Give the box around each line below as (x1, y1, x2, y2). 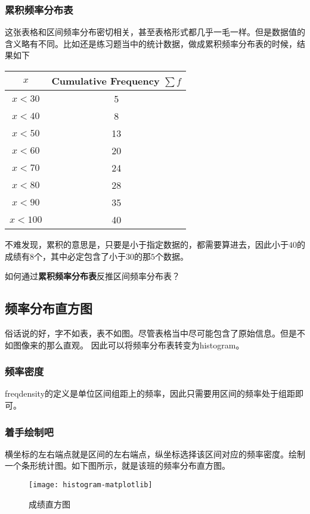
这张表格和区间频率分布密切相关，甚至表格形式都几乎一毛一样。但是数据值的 (5, 26, 305, 38)
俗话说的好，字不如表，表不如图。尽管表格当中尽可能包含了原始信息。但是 (5, 326, 297, 339)
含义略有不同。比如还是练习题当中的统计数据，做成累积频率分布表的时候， (5, 37, 297, 49)
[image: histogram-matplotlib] (29, 480, 153, 489)
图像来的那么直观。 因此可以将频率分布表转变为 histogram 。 (13, 338, 244, 351)
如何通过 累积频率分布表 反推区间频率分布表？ (5, 270, 180, 282)
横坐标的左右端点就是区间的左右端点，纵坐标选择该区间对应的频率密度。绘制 (5, 447, 305, 460)
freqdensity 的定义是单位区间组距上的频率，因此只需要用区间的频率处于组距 (5, 387, 296, 400)
